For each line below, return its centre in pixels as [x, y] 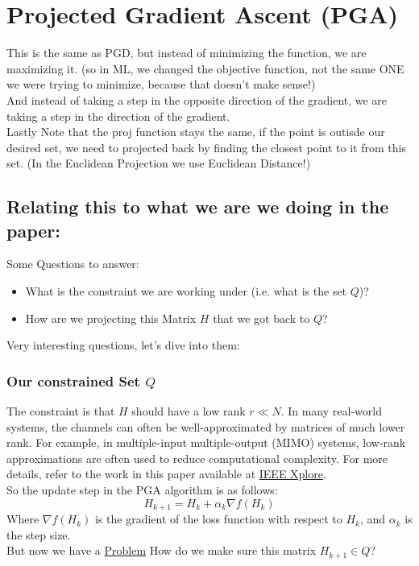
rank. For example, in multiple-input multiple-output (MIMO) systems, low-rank [206, 442]
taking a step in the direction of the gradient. [118, 116]
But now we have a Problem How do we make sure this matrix [162, 550]
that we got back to [261, 318]
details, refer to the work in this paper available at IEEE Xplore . [166, 474]
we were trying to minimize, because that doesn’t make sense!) [161, 84]
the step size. [39, 534]
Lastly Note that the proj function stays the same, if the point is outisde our [196, 132]
